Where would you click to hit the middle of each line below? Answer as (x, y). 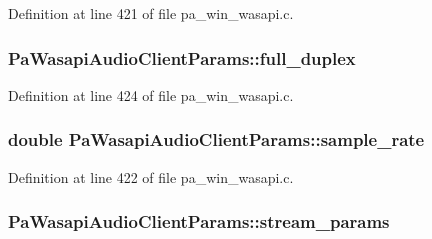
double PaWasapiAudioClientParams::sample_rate (216, 139)
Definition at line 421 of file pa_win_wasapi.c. (151, 13)
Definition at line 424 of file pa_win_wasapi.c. (151, 94)
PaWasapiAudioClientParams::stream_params (199, 221)
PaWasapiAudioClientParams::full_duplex (182, 57)
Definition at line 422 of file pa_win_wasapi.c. (151, 176)
